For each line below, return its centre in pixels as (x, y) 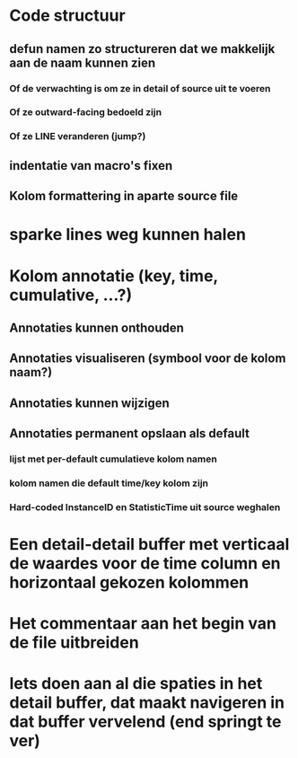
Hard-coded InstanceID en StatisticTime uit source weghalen (145, 507)
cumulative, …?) (71, 295)
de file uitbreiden (74, 643)
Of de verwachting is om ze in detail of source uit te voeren (140, 88)
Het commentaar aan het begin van (143, 624)
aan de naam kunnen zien (83, 62)
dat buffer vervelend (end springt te (145, 722)
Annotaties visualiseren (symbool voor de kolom (148, 359)
